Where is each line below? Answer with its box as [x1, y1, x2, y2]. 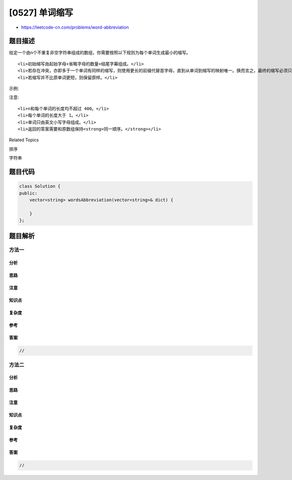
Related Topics [9, 137, 39, 143]
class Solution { [19, 184, 61, 189]
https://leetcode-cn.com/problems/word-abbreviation [21, 24, 129, 30]
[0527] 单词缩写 [9, 7, 73, 18]
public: [19, 190, 37, 196]
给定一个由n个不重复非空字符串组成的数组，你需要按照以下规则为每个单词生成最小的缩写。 [9, 50, 191, 55]
